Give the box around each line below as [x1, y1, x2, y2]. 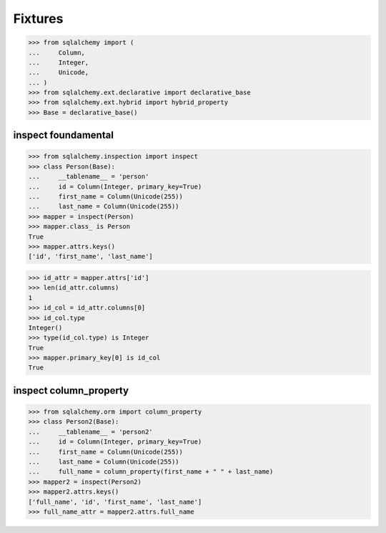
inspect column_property [13, 384, 129, 397]
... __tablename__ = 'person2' [28, 427, 153, 436]
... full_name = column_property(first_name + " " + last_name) [28, 468, 274, 476]
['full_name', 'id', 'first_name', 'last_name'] [28, 497, 202, 506]
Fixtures [13, 11, 64, 26]
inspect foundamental [13, 129, 114, 141]
